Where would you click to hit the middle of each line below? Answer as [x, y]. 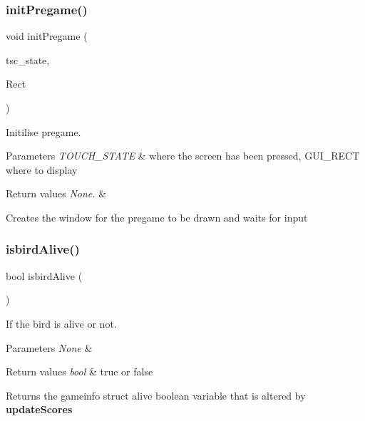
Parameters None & [49, 347]
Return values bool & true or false [79, 371]
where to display [42, 169]
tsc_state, [28, 59]
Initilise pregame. [43, 131]
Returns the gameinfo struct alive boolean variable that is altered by [156, 395]
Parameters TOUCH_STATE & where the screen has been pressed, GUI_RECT [183, 156]
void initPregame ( [47, 36]
